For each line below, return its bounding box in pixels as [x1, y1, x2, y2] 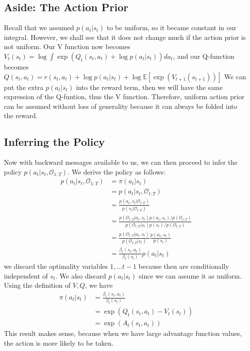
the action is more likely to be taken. [4, 337, 114, 348]
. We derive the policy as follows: [67, 166, 166, 176]
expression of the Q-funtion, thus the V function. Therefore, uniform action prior [4, 91, 245, 102]
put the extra [4, 82, 44, 92]
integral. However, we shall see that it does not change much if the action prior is [4, 32, 246, 42]
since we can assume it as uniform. [139, 270, 242, 281]
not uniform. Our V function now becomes [4, 41, 131, 52]
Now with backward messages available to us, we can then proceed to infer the [4, 157, 238, 167]
